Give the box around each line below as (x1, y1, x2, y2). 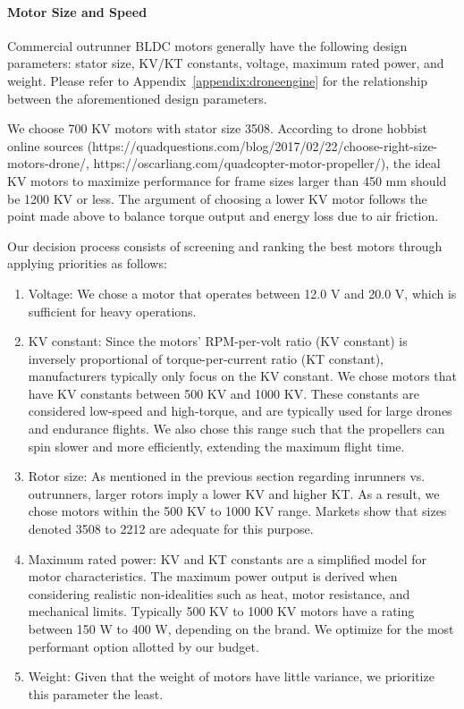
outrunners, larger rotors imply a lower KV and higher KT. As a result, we (28, 484, 440, 502)
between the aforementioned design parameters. (7, 89, 267, 107)
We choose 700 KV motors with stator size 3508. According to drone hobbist (7, 119, 427, 138)
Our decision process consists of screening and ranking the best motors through (7, 236, 443, 255)
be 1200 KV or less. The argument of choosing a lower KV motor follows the (7, 189, 427, 207)
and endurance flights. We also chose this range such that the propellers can (28, 419, 445, 438)
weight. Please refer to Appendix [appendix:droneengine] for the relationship (7, 71, 428, 89)
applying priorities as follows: (7, 254, 167, 273)
